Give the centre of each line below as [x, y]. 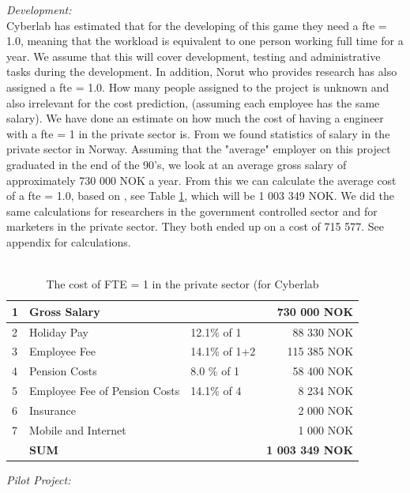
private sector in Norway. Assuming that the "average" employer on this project [199, 149]
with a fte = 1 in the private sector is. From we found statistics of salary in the [198, 133]
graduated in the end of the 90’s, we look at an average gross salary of [177, 164]
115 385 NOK [320, 351]
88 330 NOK [323, 331]
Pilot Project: [39, 479]
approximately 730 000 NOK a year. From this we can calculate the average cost [201, 180]
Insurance [53, 410]
